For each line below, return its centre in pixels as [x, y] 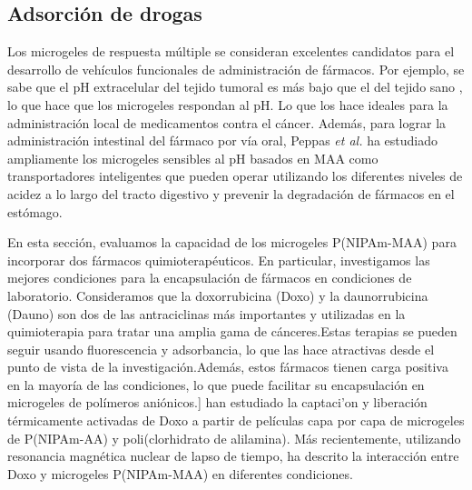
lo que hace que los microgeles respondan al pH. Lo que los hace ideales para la [228, 104]
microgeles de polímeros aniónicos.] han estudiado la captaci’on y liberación [217, 402]
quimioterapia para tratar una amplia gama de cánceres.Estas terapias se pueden [232, 331]
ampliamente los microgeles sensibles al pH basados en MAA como [193, 158]
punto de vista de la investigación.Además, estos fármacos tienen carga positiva [228, 367]
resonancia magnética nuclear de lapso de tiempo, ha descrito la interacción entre [233, 456]
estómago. [35, 211]
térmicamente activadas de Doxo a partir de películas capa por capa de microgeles [236, 420]
